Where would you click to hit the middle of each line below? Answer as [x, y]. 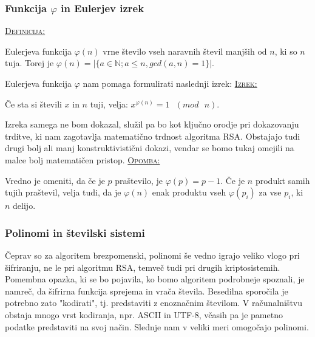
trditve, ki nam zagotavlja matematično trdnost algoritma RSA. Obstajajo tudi [153, 136]
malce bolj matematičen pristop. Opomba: [83, 159]
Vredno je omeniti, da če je [55, 180]
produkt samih [283, 180]
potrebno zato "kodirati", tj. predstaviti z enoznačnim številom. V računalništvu [154, 303]
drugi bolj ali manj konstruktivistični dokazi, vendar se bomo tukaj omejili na [150, 148]
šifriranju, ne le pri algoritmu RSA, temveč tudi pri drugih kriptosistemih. [143, 267]
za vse [270, 192]
